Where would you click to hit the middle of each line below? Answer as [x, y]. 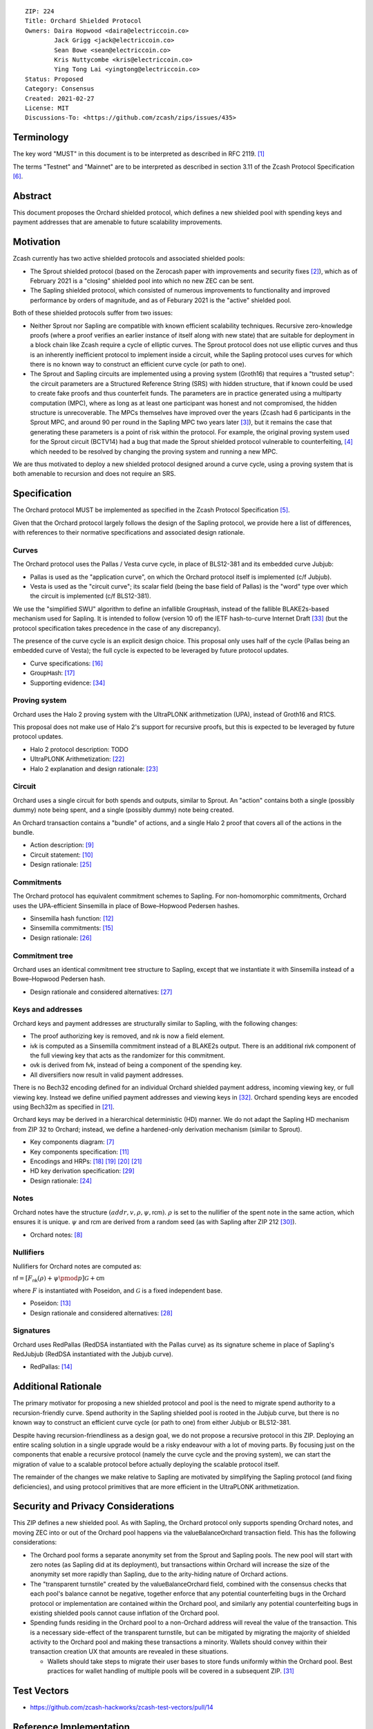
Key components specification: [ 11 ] [79, 1152]
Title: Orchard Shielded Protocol [83, 21]
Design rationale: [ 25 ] [61, 864]
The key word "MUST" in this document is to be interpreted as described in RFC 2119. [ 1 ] [139, 154]
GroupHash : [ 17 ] [52, 673]
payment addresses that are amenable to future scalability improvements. [117, 222]
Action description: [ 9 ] [62, 845]
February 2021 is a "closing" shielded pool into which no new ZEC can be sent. [142, 281]
